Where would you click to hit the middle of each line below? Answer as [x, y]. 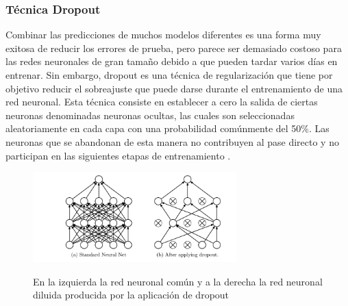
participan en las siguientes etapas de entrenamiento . [118, 155]
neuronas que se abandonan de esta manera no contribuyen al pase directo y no [172, 141]
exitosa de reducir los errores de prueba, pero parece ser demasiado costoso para [174, 48]
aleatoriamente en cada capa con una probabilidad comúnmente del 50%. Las [167, 128]
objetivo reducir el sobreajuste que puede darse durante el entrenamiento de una [174, 88]
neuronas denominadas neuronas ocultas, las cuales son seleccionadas [150, 115]
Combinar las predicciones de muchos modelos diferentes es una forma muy [163, 35]
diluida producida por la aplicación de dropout [131, 295]
